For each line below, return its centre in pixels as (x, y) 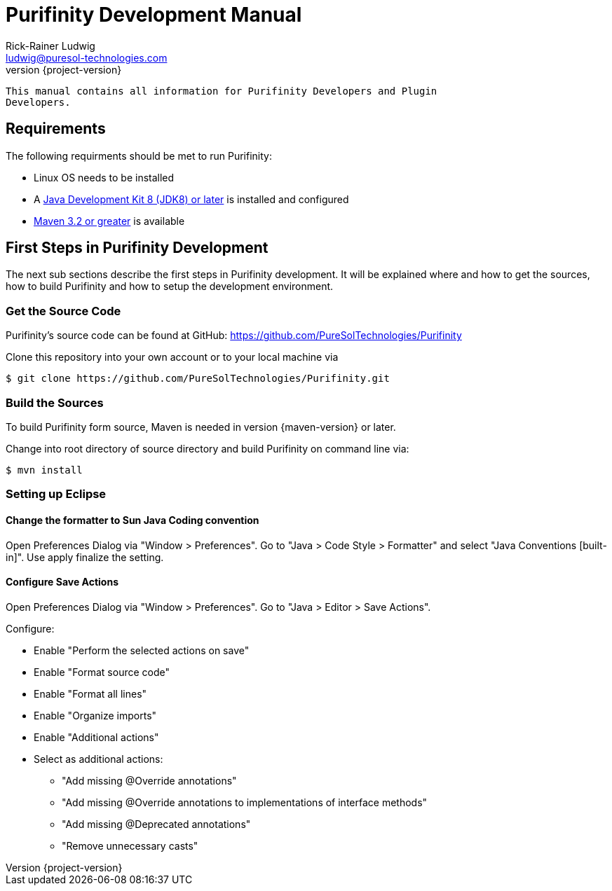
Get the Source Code (63, 311)
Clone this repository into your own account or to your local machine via (172, 357)
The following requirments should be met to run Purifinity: (139, 156)
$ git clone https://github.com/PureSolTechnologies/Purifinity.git (198, 379)
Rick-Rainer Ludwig (50, 46)
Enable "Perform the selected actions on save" (142, 650)
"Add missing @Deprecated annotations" (156, 824)
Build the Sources (55, 402)
